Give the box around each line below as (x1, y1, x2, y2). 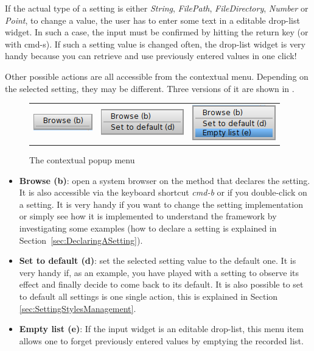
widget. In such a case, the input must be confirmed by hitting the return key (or (5, 26, 309, 38)
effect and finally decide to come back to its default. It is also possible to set (19, 278, 304, 291)
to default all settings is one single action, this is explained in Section (19, 289, 278, 302)
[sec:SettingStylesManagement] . (19, 302, 136, 314)
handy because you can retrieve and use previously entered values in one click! (5, 49, 297, 62)
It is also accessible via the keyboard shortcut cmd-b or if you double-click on (19, 186, 307, 199)
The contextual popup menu (29, 154, 135, 166)
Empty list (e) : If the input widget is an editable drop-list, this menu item (19, 322, 304, 335)
